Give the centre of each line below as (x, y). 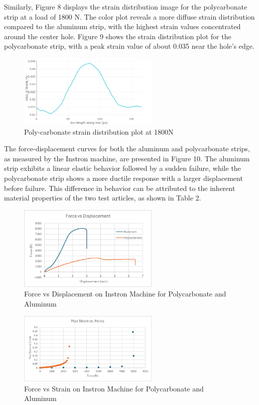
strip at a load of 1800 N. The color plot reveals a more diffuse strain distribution (129, 16)
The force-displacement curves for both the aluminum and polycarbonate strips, (127, 148)
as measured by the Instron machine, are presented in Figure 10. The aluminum (127, 158)
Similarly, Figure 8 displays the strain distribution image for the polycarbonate (126, 7)
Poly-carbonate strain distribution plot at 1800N (99, 131)
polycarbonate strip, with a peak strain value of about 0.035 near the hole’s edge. (129, 46)
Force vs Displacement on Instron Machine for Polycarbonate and (125, 294)
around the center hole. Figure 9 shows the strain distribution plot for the (118, 36)
